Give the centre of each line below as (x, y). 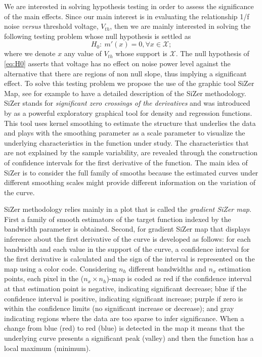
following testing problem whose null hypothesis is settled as (98, 36)
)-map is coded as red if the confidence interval (179, 278)
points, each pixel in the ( (44, 278)
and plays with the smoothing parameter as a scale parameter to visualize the (125, 133)
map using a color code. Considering (60, 268)
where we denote (30, 53)
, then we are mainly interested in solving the (180, 26)
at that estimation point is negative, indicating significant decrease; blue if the (125, 288)
